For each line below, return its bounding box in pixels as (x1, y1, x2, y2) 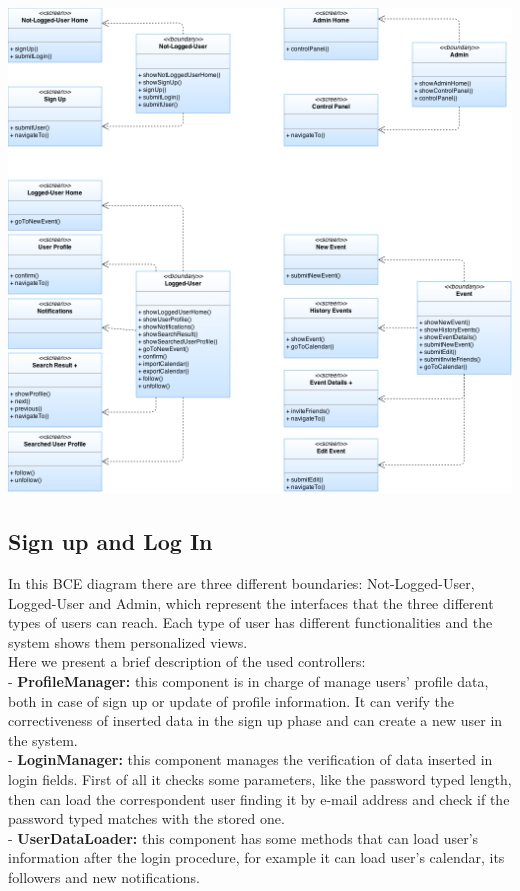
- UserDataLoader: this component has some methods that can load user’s (8, 827, 479, 848)
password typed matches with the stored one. (8, 808, 285, 829)
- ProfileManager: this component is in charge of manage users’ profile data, (8, 671, 489, 692)
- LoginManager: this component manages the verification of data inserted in (8, 749, 493, 770)
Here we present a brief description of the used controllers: (8, 651, 366, 672)
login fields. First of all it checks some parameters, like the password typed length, (8, 768, 512, 789)
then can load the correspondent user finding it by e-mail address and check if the (8, 788, 510, 809)
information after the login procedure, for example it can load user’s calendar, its (8, 847, 505, 868)
